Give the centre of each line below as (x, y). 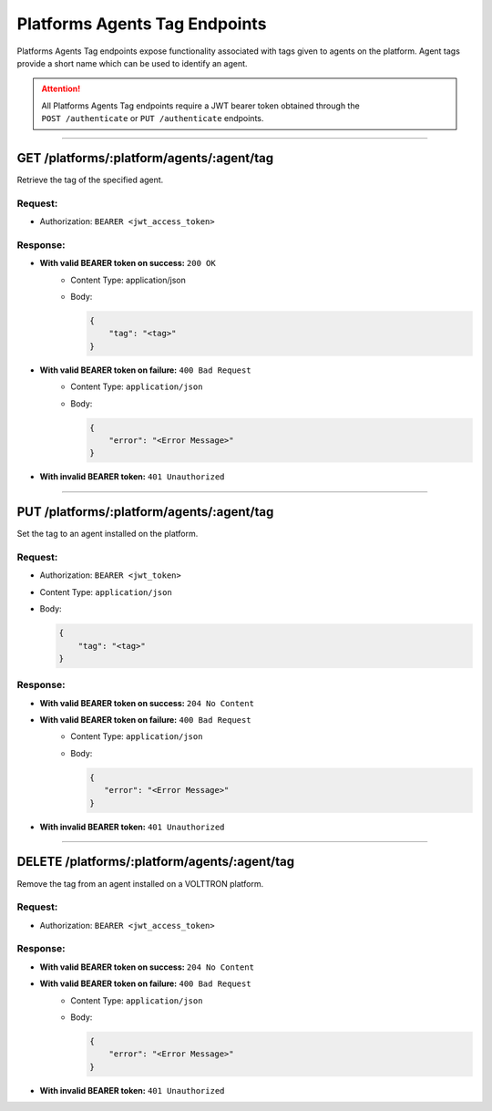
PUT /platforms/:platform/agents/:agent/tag (145, 512)
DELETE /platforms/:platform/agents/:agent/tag (156, 862)
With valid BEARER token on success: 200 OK (128, 263)
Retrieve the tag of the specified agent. (90, 180)
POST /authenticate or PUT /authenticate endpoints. (153, 118)
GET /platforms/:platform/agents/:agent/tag (145, 158)
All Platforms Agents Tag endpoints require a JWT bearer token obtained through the (200, 106)
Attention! (61, 89)
